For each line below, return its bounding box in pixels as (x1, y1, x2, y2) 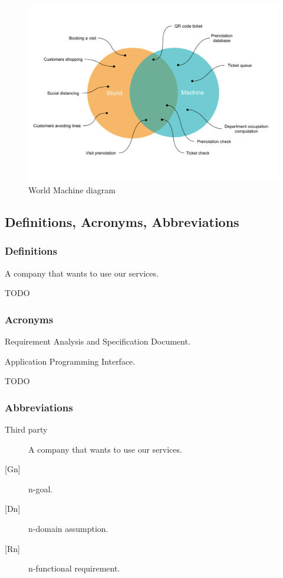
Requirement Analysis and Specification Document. (5, 335, 190, 347)
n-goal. (28, 482, 53, 495)
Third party (5, 423, 48, 435)
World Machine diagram (28, 183, 116, 196)
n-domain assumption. (28, 522, 108, 534)
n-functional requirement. (28, 562, 120, 574)
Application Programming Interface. (5, 355, 136, 367)
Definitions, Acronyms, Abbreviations (5, 212, 239, 230)
